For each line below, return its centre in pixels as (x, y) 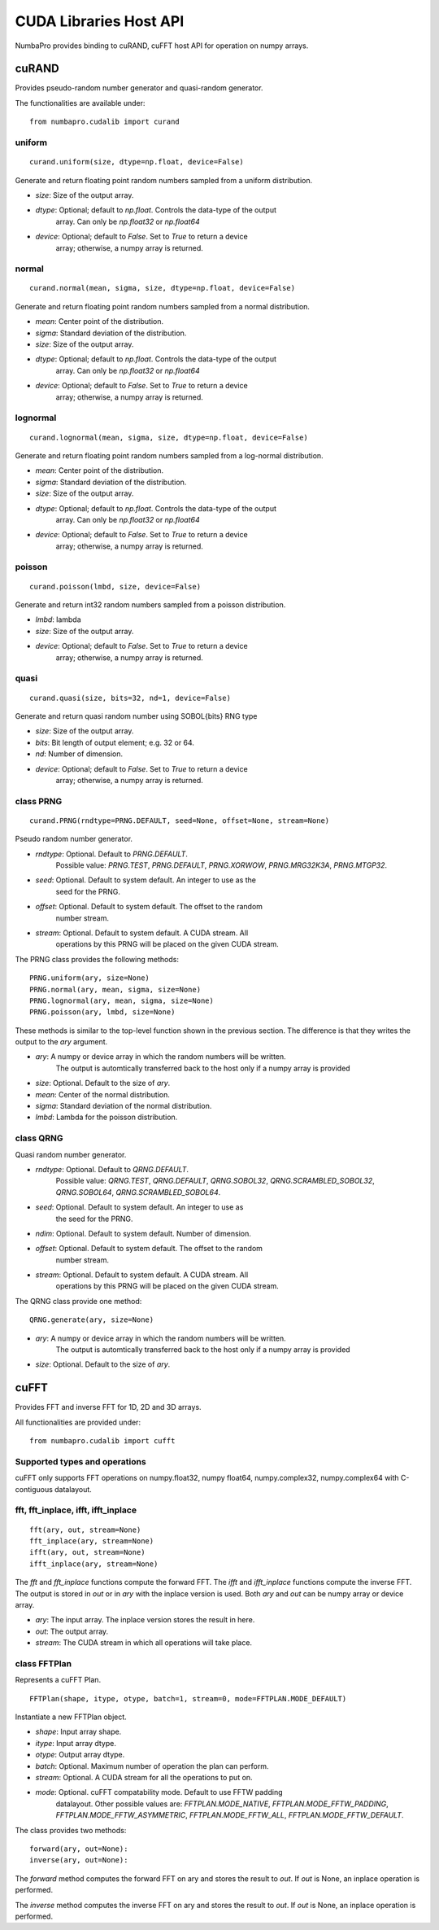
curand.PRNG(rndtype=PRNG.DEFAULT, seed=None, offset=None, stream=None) (180, 821)
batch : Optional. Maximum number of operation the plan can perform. (152, 1766)
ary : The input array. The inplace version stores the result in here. (145, 1620)
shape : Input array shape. (78, 1732)
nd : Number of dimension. (79, 754)
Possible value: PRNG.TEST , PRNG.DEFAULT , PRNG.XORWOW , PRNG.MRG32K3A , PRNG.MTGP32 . (222, 865)
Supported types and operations (80, 1461)
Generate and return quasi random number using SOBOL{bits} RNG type (136, 716)
